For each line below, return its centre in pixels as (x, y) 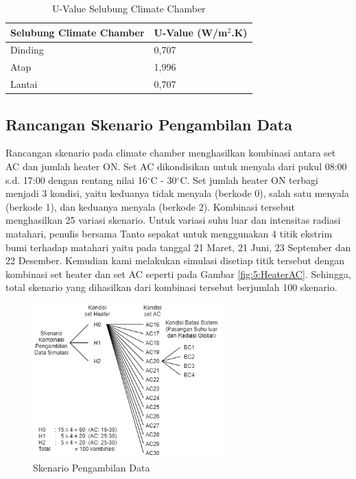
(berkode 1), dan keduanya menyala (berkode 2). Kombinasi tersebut (150, 206)
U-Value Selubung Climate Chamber (129, 8)
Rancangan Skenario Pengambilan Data (149, 124)
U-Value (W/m (191, 32)
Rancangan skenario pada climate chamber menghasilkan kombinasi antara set (171, 153)
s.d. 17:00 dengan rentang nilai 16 (76, 179)
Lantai (24, 84)
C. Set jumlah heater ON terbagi (249, 179)
